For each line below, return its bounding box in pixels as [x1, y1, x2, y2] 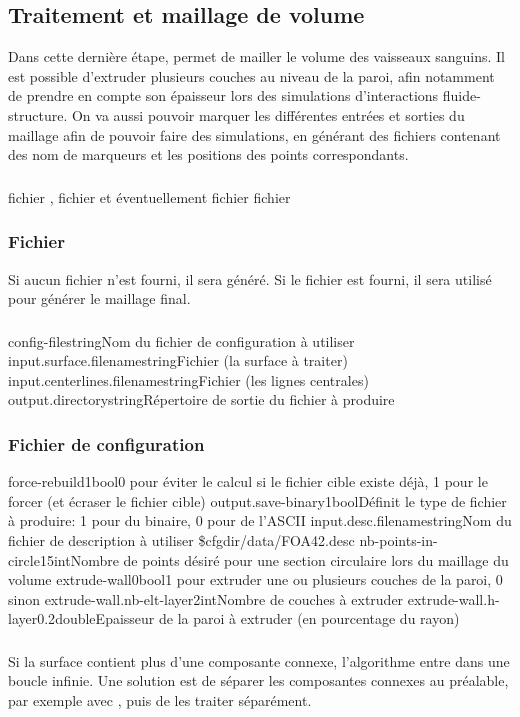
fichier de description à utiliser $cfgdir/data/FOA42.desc [8, 529, 355, 550]
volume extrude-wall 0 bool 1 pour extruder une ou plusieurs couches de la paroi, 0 [8, 569, 503, 590]
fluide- [442, 85, 481, 106]
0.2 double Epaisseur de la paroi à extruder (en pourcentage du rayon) [37, 608, 460, 629]
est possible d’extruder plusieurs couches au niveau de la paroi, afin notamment [8, 65, 495, 86]
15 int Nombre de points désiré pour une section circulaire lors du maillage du [39, 549, 509, 570]
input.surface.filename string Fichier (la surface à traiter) [8, 350, 348, 371]
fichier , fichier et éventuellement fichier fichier [8, 186, 291, 207]
